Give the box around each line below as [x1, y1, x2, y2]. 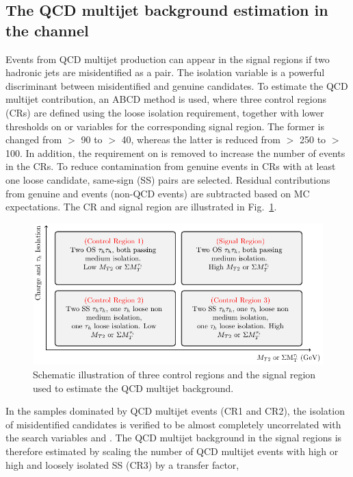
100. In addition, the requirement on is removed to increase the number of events [5, 145, 345, 160]
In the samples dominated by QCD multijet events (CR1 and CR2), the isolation [5, 404, 345, 418]
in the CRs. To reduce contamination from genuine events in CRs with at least [5, 159, 336, 173]
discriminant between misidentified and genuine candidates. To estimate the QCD [5, 78, 348, 93]
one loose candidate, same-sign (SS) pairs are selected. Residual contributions [5, 172, 330, 186]
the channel [5, 19, 89, 40]
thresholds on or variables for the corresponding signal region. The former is [5, 119, 324, 133]
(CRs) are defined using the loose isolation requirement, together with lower [5, 105, 324, 119]
